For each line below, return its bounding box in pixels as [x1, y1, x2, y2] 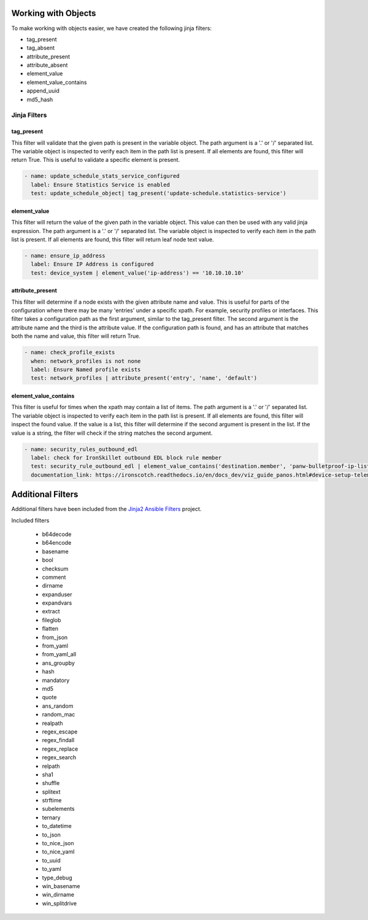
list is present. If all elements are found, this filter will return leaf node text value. [11, 236, 214, 243]
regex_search [42, 754, 77, 761]
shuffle [42, 780, 60, 787]
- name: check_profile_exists [24, 349, 115, 356]
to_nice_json [42, 840, 74, 847]
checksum [42, 565, 69, 572]
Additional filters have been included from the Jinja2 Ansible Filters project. [11, 505, 202, 513]
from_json [42, 634, 68, 641]
